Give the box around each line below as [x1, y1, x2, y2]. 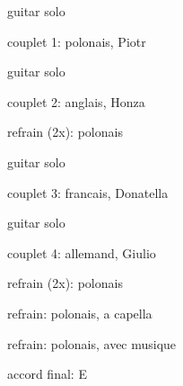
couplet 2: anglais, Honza [7, 92, 145, 111]
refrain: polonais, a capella [7, 303, 152, 322]
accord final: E [7, 364, 87, 383]
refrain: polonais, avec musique [7, 334, 177, 353]
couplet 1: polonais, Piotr [7, 31, 146, 50]
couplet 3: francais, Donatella [7, 183, 169, 202]
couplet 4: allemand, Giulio [7, 243, 156, 262]
